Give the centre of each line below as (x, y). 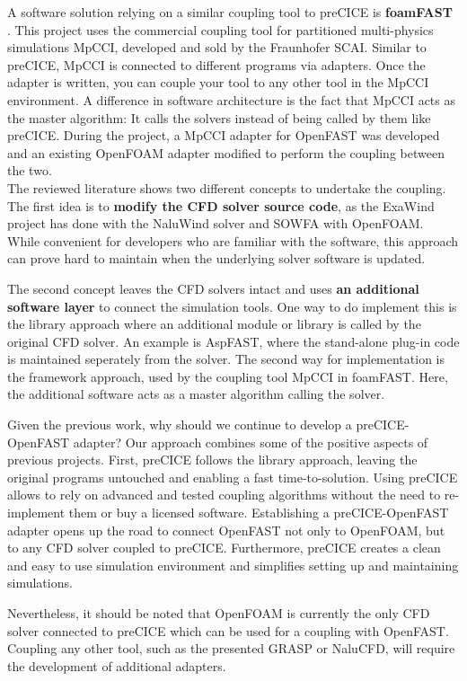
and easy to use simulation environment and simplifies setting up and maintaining (233, 565)
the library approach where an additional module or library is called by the (214, 324)
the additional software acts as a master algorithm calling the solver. (196, 394)
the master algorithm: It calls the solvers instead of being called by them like (219, 117)
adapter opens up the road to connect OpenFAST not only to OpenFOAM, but (226, 530)
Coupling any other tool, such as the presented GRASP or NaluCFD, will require (231, 648)
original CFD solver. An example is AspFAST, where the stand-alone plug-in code (233, 341)
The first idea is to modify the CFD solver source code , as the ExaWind (221, 205)
